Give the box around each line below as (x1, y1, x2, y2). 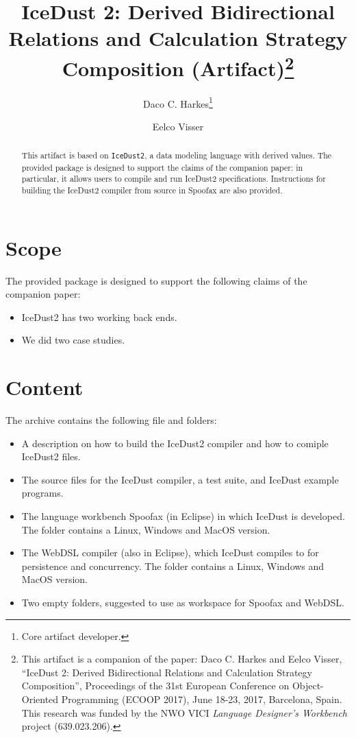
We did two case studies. (21, 333, 125, 347)
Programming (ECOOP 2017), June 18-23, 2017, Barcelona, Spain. (61, 691, 342, 706)
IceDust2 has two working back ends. (21, 309, 177, 324)
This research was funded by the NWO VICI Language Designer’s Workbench (21, 705, 347, 719)
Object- (292, 678, 324, 693)
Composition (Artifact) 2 (62, 51, 294, 82)
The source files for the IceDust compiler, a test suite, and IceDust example (21, 472, 339, 486)
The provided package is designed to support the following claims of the (5, 273, 307, 287)
